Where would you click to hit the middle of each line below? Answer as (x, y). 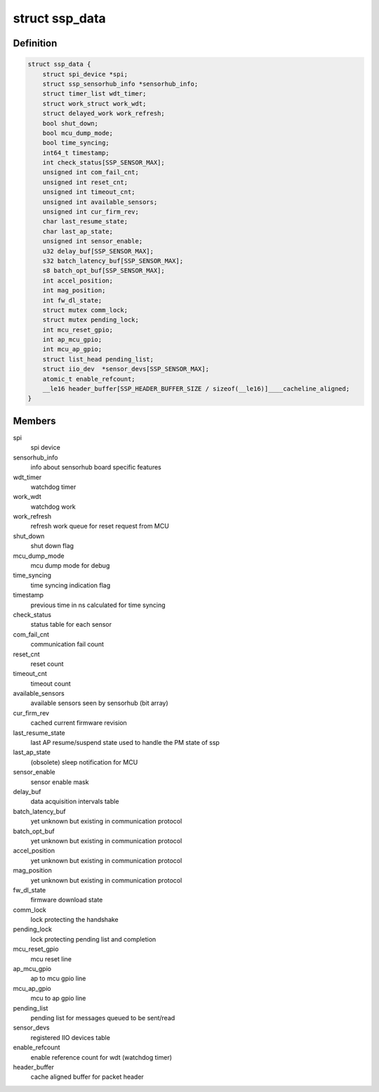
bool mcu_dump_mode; (78, 133)
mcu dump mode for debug (70, 566)
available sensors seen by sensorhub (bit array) (99, 703)
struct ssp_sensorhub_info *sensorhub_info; (120, 84)
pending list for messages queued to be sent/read (103, 1018)
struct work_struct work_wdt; (94, 103)
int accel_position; (78, 280)
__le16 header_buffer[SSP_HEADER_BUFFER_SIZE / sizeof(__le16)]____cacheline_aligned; (196, 389)
